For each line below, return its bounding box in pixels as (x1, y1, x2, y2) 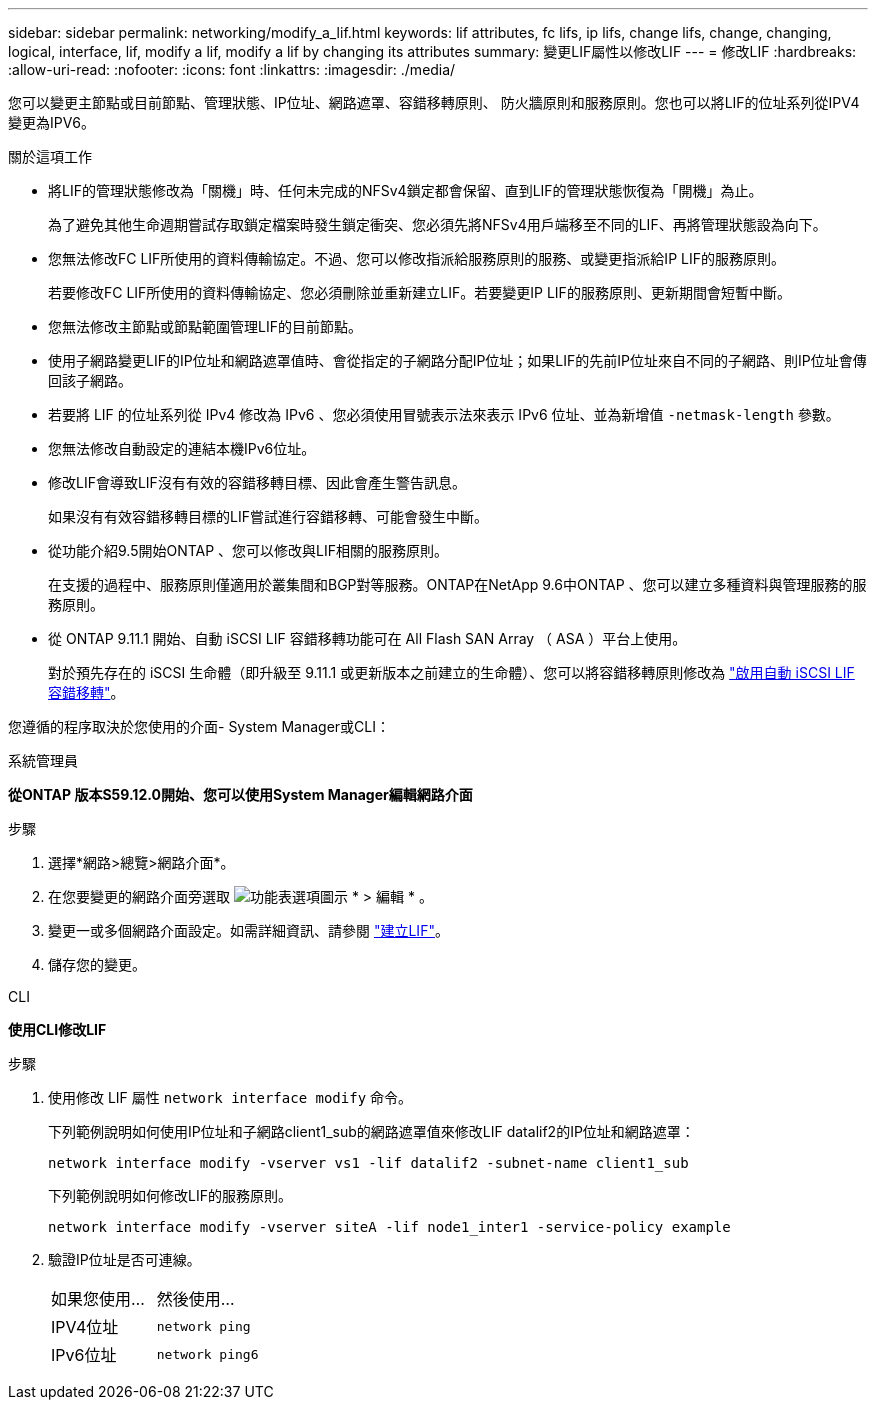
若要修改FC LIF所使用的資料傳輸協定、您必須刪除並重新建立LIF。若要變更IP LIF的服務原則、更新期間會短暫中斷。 (48, 284, 791, 301)
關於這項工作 (8, 148, 92, 165)
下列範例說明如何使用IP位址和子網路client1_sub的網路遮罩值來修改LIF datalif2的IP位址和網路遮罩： (48, 1123, 695, 1140)
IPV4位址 (51, 1317, 119, 1337)
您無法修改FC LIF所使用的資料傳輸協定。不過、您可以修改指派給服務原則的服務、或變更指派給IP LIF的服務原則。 (48, 250, 785, 267)
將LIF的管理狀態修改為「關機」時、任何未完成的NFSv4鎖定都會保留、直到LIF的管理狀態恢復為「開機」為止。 (48, 182, 763, 199)
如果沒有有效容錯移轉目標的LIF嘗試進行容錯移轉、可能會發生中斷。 (48, 508, 488, 525)
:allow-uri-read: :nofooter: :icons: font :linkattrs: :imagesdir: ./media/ (8, 61, 456, 78)
